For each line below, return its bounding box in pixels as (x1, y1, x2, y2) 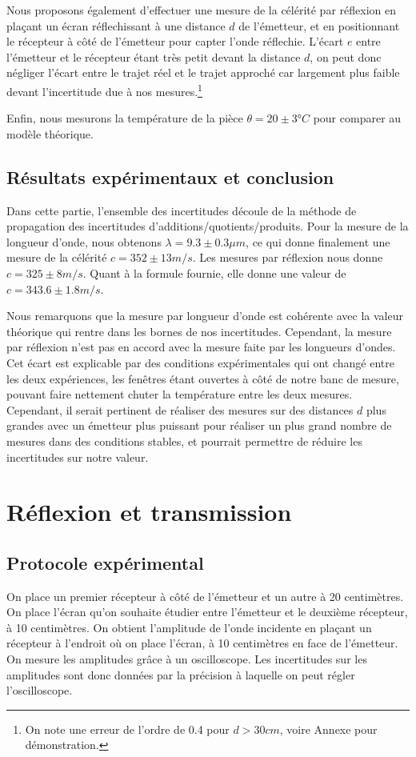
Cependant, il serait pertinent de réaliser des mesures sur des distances (6, 401, 354, 418)
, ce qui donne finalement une (246, 233, 390, 250)
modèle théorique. (6, 125, 94, 142)
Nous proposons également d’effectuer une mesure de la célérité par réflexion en (6, 2, 396, 18)
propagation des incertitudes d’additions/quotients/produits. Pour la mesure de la (6, 218, 409, 234)
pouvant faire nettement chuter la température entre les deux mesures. (6, 386, 353, 403)
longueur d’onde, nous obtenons (6, 233, 162, 250)
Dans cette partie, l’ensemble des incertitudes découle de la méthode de (6, 202, 357, 218)
